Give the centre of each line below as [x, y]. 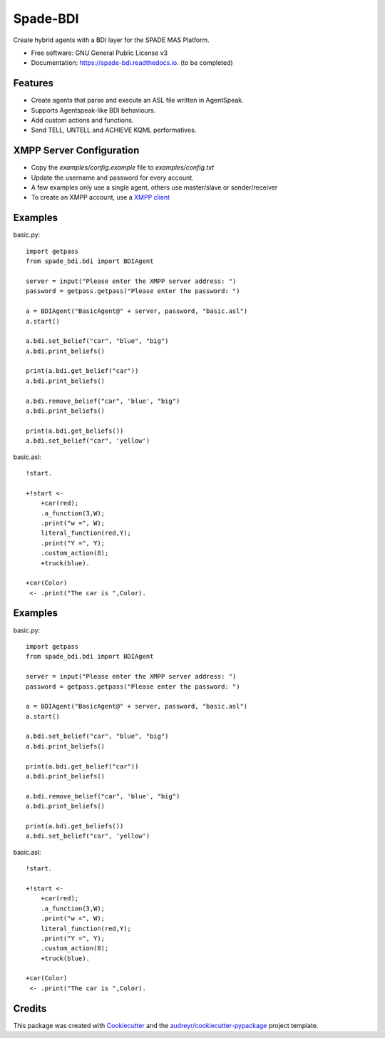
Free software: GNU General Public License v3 [99, 53]
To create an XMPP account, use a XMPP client [101, 197]
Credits [30, 1008]
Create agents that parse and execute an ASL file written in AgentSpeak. [137, 101]
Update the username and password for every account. [112, 178]
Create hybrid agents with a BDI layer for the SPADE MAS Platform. [111, 40]
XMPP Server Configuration [76, 151]
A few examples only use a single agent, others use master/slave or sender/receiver [154, 187]
